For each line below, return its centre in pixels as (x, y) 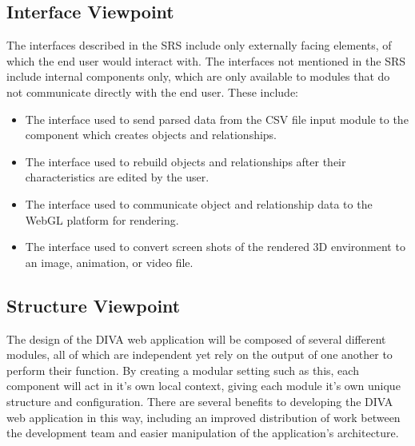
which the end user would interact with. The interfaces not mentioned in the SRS (206, 60)
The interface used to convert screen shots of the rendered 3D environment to (215, 247)
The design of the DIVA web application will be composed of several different (196, 338)
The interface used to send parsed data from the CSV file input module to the (217, 119)
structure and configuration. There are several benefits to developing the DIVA (200, 401)
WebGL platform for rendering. (102, 219)
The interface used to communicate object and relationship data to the (199, 203)
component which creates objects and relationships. (151, 135)
